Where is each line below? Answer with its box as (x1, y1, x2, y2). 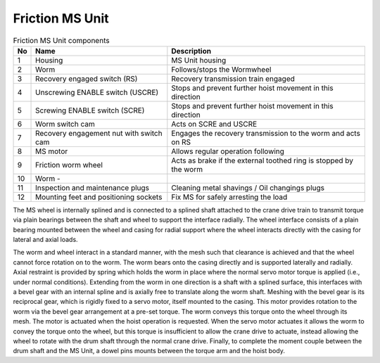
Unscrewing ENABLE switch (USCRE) (35, 87, 159, 97)
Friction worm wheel (35, 160, 103, 170)
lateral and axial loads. (13, 236, 78, 244)
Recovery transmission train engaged (171, 74, 296, 84)
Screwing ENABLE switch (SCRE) (35, 106, 145, 115)
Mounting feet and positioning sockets (35, 192, 163, 202)
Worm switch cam (35, 119, 95, 129)
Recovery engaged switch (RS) (35, 74, 138, 84)
